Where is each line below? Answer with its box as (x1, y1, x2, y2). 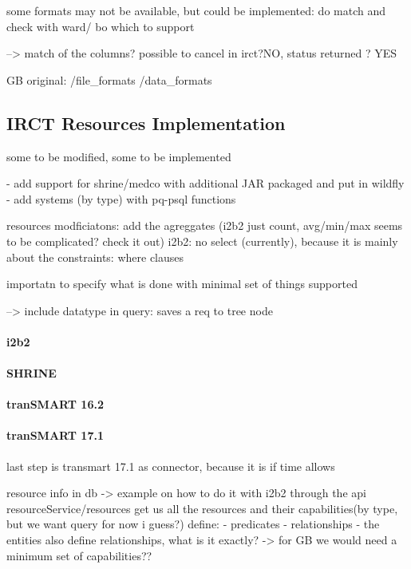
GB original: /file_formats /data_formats (6, 71, 212, 88)
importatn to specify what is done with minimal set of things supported (6, 275, 358, 292)
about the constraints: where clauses (6, 248, 184, 265)
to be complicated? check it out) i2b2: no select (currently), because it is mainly (6, 232, 398, 249)
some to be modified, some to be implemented (6, 148, 231, 164)
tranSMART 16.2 (6, 396, 104, 413)
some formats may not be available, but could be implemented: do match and (6, 2, 386, 18)
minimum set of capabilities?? (6, 547, 152, 563)
